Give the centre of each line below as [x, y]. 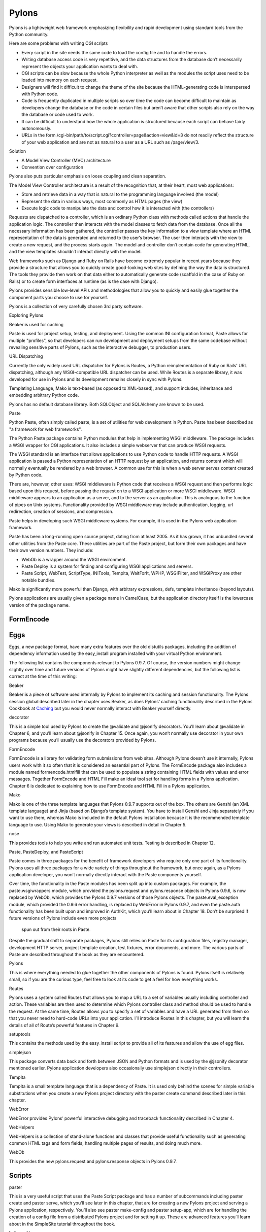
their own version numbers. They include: [51, 550]
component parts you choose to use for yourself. [59, 297]
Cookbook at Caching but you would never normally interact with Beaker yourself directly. [100, 708]
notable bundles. [38, 580]
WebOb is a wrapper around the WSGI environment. [74, 559]
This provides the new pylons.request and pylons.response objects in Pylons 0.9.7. [93, 1161]
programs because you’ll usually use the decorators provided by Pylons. [83, 740]
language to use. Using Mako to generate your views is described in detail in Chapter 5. [98, 824]
